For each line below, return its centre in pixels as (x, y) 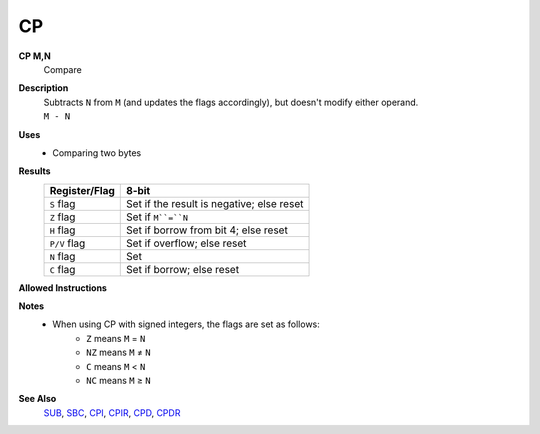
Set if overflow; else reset (186, 243)
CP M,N (35, 56)
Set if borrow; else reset (183, 269)
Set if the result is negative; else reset (215, 203)
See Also (37, 399)
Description (43, 88)
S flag (62, 203)
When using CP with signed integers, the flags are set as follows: (186, 324)
